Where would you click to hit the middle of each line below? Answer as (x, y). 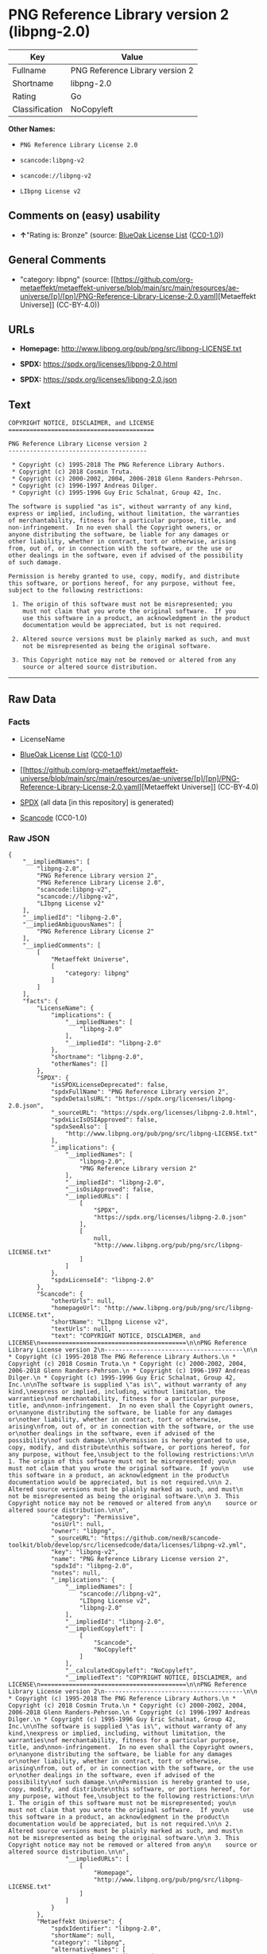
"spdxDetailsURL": (81, 1099)
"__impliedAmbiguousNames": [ (73, 925)
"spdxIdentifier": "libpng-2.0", (106, 1929)
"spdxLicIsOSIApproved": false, (104, 1120)
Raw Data (33, 699)
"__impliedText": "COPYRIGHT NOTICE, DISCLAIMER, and (156, 1678)
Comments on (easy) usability (84, 216)
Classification (38, 109)
